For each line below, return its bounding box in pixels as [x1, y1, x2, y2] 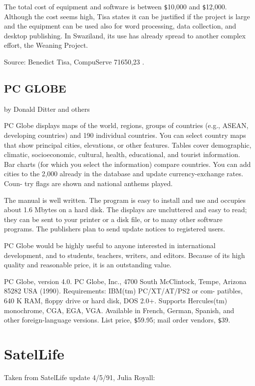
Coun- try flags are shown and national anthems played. [4, 178, 173, 188]
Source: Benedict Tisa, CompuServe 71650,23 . [4, 57, 144, 67]
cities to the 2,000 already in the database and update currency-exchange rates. [4, 168, 243, 179]
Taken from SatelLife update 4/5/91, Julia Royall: [4, 372, 155, 382]
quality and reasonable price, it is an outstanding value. [4, 259, 172, 270]
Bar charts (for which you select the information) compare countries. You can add [4, 159, 251, 169]
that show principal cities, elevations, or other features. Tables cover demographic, [4, 139, 252, 150]
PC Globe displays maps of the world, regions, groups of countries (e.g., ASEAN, [4, 120, 249, 130]
